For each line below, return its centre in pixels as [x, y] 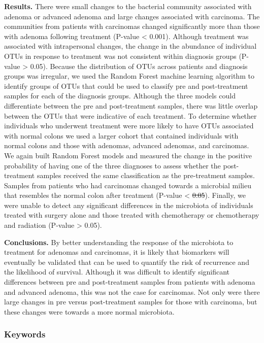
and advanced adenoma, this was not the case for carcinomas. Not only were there [132, 291]
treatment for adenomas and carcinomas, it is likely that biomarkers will [117, 252]
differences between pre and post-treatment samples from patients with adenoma [130, 282]
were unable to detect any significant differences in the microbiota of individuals [129, 205]
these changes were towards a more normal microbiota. [89, 311]
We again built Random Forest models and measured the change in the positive [128, 155]
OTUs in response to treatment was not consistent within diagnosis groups [120, 56]
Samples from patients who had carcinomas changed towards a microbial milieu [128, 185]
